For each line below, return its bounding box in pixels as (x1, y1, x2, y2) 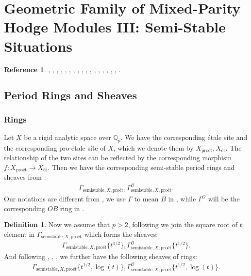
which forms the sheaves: (84, 229, 158, 239)
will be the (208, 194, 240, 204)
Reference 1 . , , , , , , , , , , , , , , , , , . (4, 64, 121, 74)
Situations (4, 36, 73, 56)
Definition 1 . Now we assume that (4, 219, 110, 230)
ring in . (60, 203, 84, 213)
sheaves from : (4, 172, 46, 182)
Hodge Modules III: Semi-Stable (4, 17, 226, 37)
